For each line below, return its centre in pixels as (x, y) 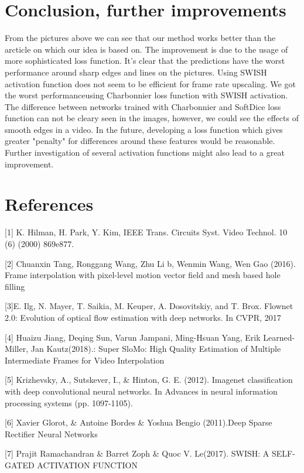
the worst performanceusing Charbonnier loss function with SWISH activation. (146, 95)
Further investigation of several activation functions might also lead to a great (145, 152)
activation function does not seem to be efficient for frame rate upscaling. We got (150, 83)
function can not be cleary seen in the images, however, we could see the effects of (152, 118)
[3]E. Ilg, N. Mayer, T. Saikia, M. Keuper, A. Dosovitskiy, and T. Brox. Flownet (149, 306)
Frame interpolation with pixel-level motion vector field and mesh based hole (143, 275)
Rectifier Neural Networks (51, 433)
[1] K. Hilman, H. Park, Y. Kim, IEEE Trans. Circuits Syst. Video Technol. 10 (146, 232)
